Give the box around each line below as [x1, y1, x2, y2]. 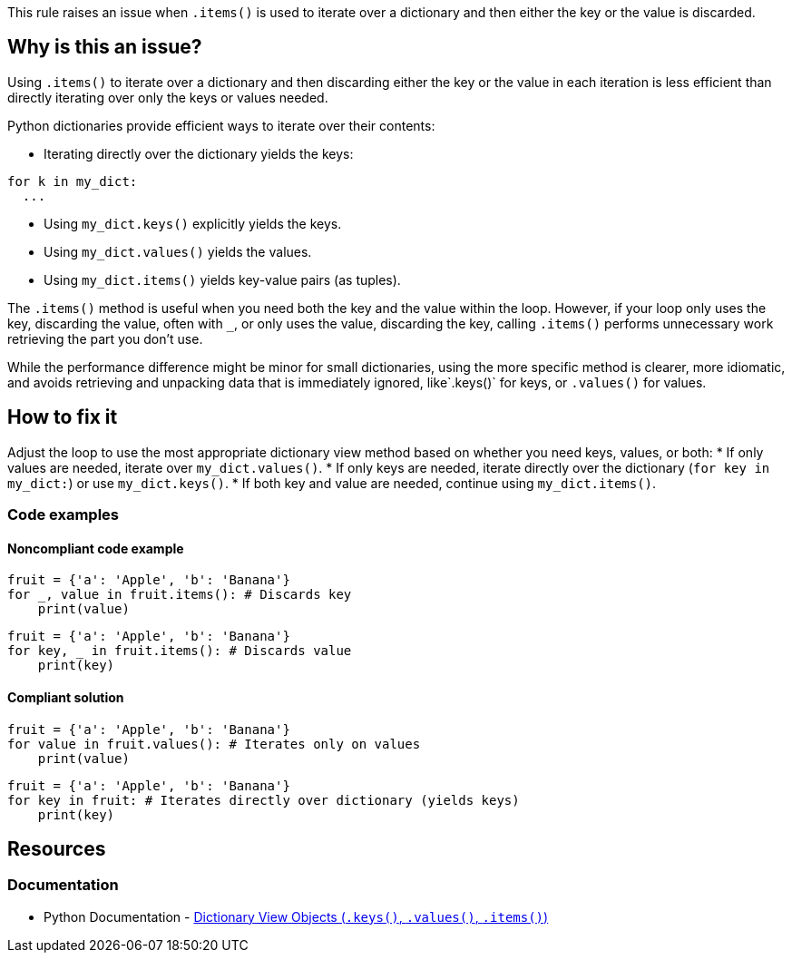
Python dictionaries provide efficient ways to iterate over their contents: [7, 117, 435, 133]
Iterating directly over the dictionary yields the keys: [44, 145, 354, 162]
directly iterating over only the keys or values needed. [7, 89, 328, 105]
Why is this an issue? [7, 35, 202, 59]
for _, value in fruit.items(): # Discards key [7, 587, 352, 602]
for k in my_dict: [7, 173, 138, 189]
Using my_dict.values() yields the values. [44, 243, 312, 260]
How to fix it [7, 406, 118, 429]
